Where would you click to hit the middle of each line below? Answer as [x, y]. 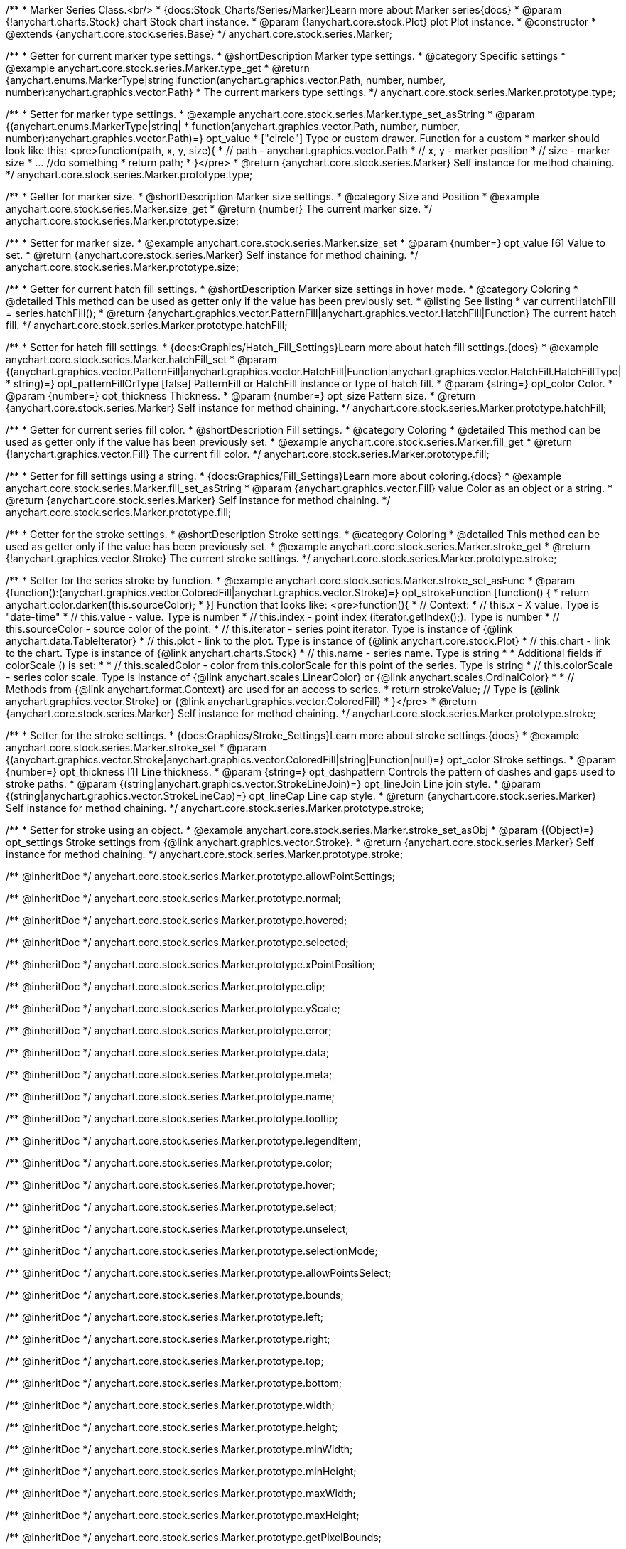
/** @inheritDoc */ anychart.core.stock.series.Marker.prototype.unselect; [177, 1229]
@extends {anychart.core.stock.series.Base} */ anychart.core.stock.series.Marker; [199, 34]
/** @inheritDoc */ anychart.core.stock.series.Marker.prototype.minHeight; [181, 1471]
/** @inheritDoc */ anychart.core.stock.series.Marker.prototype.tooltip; [172, 1119]
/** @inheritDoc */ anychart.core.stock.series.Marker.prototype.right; [168, 1339]
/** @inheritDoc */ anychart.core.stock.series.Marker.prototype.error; [169, 1030]
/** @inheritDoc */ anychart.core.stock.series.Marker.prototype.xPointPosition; [191, 964]
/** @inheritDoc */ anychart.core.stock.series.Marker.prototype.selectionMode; [192, 1251]
